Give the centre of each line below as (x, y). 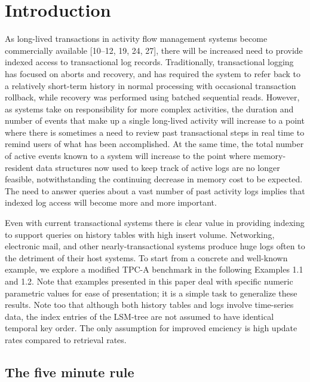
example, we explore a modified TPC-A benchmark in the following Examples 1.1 (154, 269)
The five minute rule (70, 372)
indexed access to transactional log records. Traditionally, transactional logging (149, 62)
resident (19, 167)
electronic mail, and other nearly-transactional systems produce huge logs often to (155, 246)
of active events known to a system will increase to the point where (128, 156)
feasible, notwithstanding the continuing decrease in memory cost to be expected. (154, 179)
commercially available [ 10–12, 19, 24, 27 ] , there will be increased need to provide (154, 50)
